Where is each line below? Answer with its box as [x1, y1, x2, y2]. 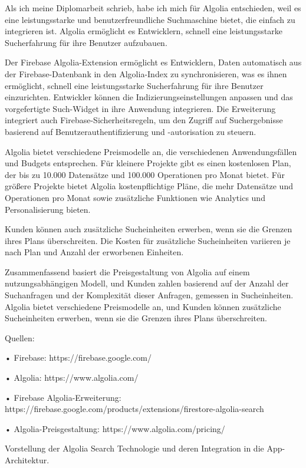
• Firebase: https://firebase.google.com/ [5, 351, 152, 364]
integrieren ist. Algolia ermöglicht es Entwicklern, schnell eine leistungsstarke [5, 25, 282, 37]
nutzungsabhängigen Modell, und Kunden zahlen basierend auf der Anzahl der [5, 277, 289, 289]
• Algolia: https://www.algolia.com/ [5, 371, 139, 384]
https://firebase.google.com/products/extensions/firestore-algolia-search [5, 403, 264, 415]
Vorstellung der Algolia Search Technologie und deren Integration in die [5, 442, 264, 454]
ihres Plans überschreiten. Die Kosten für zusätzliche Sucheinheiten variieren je [5, 234, 291, 246]
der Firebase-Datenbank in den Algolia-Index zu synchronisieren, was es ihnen [5, 67, 287, 80]
